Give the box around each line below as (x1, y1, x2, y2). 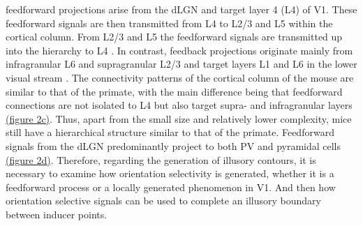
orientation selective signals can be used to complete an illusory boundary (6, 193, 322, 208)
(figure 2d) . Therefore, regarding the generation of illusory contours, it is (6, 152, 316, 167)
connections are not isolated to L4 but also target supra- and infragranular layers (6, 98, 353, 112)
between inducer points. (6, 206, 108, 221)
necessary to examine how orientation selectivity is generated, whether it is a (6, 166, 334, 181)
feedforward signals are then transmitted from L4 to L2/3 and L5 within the (6, 15, 333, 30)
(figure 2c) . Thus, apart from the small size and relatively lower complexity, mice (6, 111, 352, 126)
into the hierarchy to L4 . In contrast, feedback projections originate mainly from (6, 43, 353, 57)
